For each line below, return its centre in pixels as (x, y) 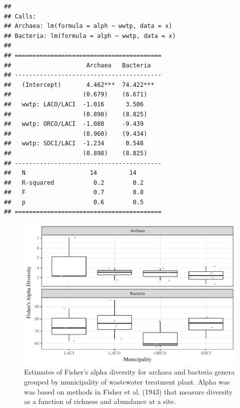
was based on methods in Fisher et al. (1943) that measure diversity (128, 391)
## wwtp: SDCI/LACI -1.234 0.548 (74, 144)
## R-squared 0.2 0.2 (74, 183)
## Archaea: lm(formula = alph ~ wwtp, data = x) (88, 26)
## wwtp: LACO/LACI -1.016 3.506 (74, 104)
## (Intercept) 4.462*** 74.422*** (79, 85)
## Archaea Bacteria (77, 65)
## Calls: (20, 16)
